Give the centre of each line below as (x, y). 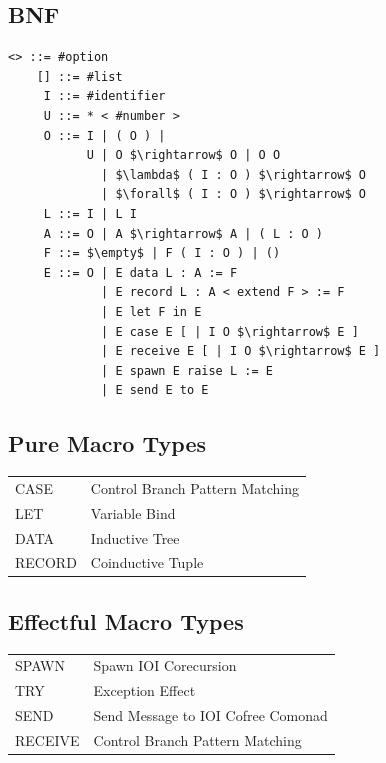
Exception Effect (144, 690)
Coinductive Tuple (147, 562)
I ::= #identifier (104, 96)
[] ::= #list (79, 76)
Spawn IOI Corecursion (165, 665)
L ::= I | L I (90, 213)
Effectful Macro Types (126, 620)
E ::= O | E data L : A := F (140, 272)
